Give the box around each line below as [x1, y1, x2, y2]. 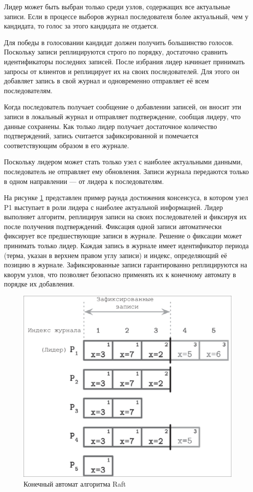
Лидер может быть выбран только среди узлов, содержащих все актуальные [4, 1, 230, 11]
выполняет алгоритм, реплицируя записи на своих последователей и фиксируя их [4, 211, 247, 222]
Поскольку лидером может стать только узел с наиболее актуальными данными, [4, 156, 243, 167]
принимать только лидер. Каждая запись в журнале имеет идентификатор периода [4, 240, 249, 251]
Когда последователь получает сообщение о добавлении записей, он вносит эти [4, 102, 242, 112]
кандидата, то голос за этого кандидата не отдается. [4, 21, 158, 31]
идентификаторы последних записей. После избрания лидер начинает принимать [4, 56, 245, 66]
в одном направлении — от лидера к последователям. [4, 176, 164, 186]
